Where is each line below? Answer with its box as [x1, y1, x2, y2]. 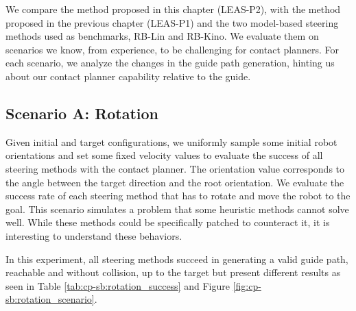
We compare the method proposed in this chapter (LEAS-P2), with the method [5, 2, 341, 16]
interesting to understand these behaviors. [5, 228, 182, 242]
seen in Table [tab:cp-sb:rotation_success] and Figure [5, 278, 230, 293]
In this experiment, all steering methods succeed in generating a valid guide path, [5, 251, 348, 266]
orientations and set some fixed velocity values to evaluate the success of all [5, 148, 323, 162]
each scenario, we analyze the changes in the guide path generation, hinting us [5, 55, 335, 70]
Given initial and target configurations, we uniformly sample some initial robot [5, 134, 337, 149]
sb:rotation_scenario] [5, 292, 95, 306]
